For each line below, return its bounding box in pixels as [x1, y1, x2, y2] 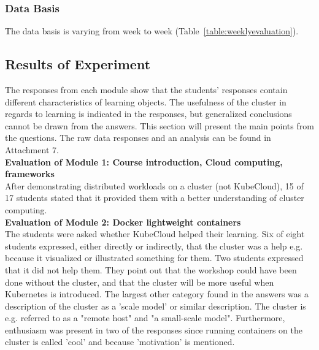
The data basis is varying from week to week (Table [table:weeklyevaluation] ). [5, 25, 299, 37]
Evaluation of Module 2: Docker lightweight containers [5, 215, 241, 228]
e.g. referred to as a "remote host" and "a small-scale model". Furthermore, [5, 311, 285, 324]
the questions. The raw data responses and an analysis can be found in [5, 131, 271, 144]
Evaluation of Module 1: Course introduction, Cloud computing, [5, 155, 283, 168]
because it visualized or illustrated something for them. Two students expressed [5, 251, 304, 264]
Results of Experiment [5, 55, 151, 74]
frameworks [5, 167, 55, 180]
